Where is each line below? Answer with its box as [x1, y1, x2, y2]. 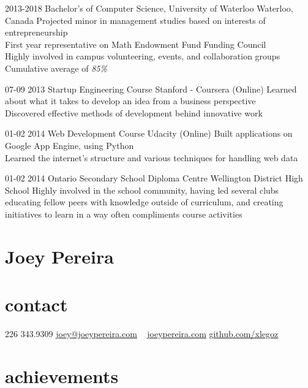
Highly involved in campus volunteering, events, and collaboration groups [5, 50, 280, 63]
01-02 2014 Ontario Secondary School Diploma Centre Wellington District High [5, 172, 303, 184]
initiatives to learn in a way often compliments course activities [5, 207, 242, 220]
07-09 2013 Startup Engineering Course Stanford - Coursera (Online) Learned [5, 82, 297, 95]
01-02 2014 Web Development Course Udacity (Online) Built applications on [5, 127, 293, 140]
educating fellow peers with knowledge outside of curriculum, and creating [5, 196, 284, 208]
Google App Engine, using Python [5, 139, 134, 151]
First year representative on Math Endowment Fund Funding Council [5, 37, 266, 50]
